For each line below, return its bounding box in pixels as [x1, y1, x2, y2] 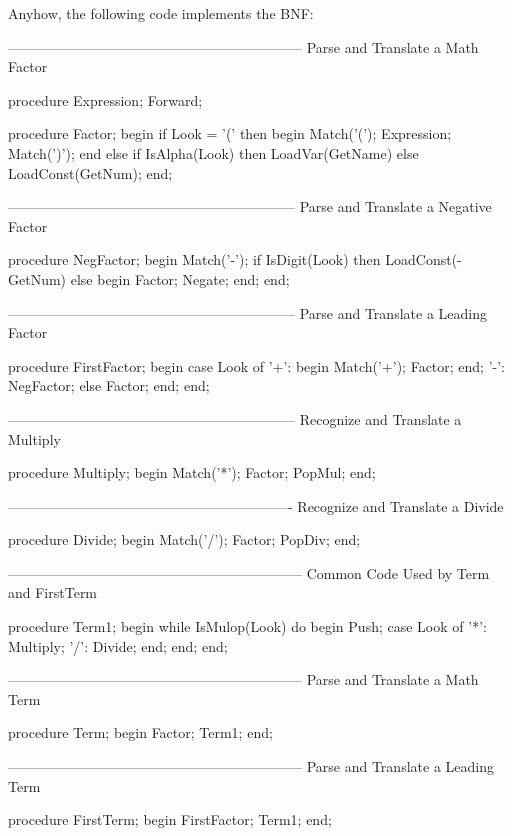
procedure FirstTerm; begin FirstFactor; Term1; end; [8, 809, 332, 830]
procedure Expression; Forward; [8, 89, 203, 110]
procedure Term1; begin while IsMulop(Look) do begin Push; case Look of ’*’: [8, 616, 487, 637]
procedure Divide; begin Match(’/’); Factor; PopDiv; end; [8, 529, 361, 550]
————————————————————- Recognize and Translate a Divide [8, 495, 504, 516]
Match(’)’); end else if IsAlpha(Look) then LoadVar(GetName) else [8, 142, 419, 163]
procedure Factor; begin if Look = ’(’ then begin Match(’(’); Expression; [8, 123, 452, 144]
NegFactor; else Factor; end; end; [8, 375, 210, 396]
